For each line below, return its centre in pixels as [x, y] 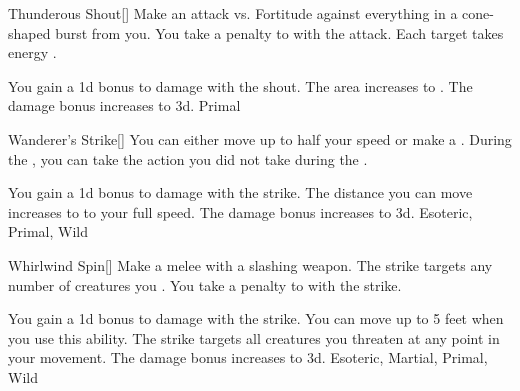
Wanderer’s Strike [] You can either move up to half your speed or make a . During [260, 138]
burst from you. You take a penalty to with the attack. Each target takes [279, 32]
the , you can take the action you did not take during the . [188, 158]
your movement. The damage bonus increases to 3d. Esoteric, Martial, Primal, [248, 357]
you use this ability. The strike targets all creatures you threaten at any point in [254, 337]
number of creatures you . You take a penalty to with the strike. [205, 284]
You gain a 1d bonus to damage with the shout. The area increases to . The [240, 85]
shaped [29, 32]
